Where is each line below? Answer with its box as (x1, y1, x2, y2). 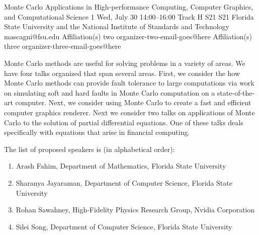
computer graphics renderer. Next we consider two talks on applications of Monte (4, 107, 255, 117)
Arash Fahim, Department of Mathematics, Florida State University (16, 161, 226, 171)
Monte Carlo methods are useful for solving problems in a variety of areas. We (4, 57, 245, 68)
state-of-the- (217, 87, 255, 98)
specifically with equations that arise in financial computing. (4, 127, 190, 137)
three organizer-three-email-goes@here (4, 41, 121, 51)
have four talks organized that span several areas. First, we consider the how (4, 67, 240, 78)
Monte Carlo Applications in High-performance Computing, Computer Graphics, (4, 2, 253, 12)
